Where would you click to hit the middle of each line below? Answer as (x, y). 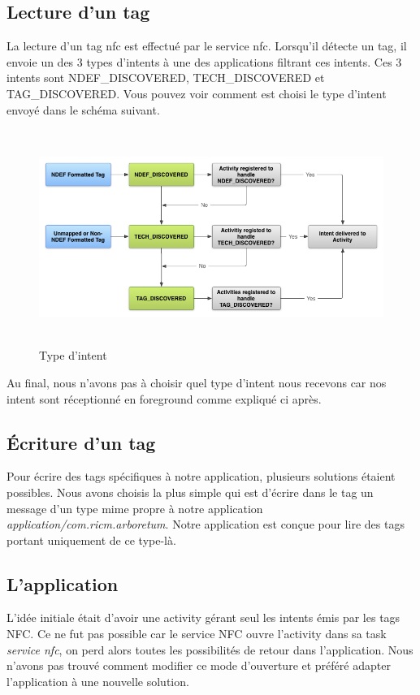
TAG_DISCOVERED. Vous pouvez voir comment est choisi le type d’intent (197, 93)
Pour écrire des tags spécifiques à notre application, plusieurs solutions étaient (201, 476)
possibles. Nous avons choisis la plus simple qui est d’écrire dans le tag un (190, 492)
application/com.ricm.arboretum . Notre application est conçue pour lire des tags (206, 524)
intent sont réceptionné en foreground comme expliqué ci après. (164, 398)
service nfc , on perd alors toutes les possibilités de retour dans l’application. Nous (210, 649)
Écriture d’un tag (81, 442)
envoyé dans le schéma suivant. (83, 109)
